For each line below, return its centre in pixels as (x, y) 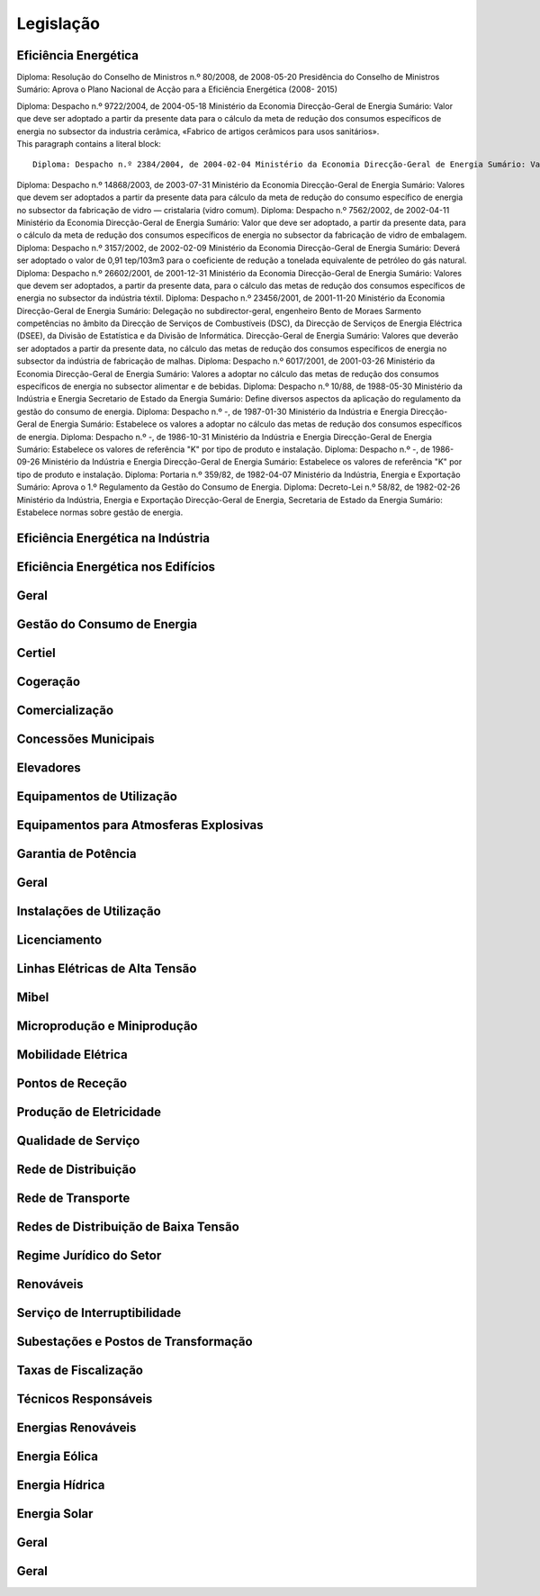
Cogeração (49, 681)
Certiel (36, 653)
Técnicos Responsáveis (85, 1399)
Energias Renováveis (76, 1428)
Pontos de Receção (72, 1083)
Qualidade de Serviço (78, 1141)
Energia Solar (55, 1514)
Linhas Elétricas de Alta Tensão (107, 969)
